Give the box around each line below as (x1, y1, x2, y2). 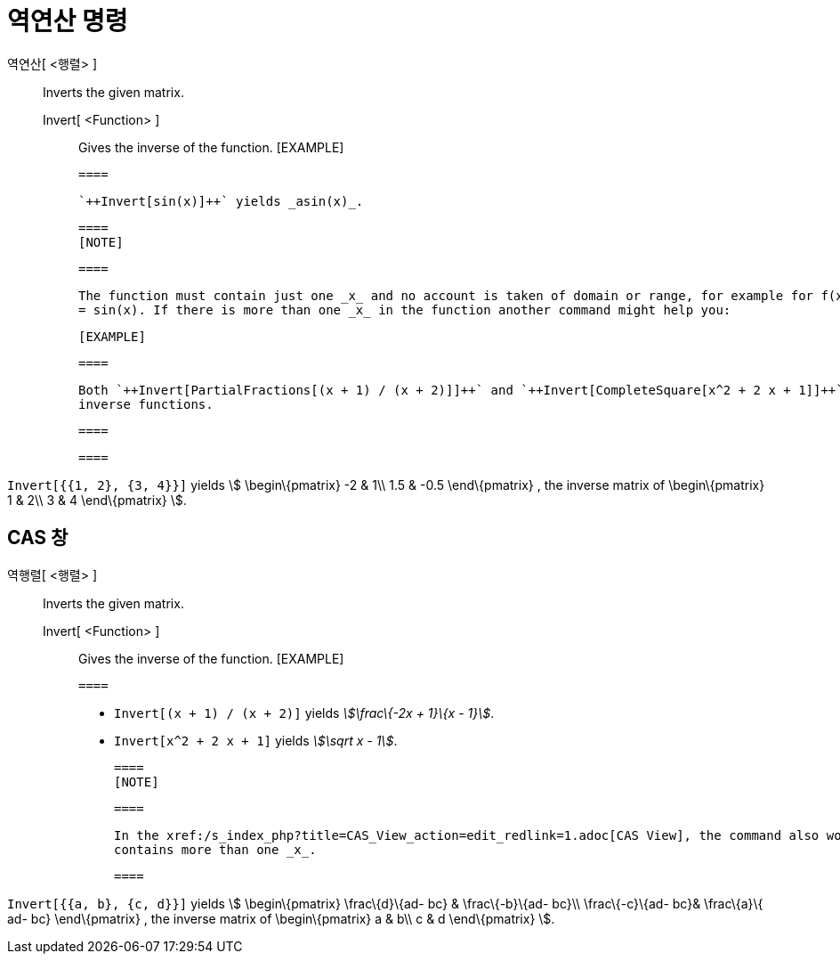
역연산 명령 (7, 6, 128, 37)
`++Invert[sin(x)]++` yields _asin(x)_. (78, 193, 364, 208)
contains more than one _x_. (114, 842, 317, 857)
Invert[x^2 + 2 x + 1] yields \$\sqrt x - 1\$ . (114, 732, 398, 748)
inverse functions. (78, 396, 214, 411)
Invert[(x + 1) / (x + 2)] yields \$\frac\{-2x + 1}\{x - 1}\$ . (114, 704, 495, 721)
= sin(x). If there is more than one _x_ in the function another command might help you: (78, 302, 731, 317)
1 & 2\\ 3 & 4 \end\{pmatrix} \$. (7, 492, 187, 508)
